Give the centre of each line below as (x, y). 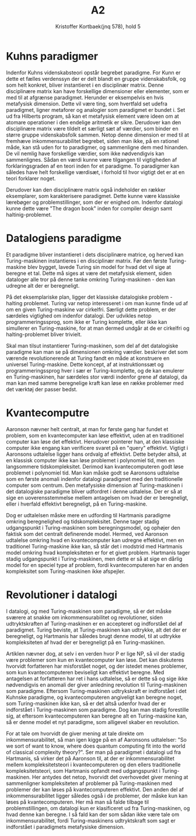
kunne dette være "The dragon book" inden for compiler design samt (89, 208)
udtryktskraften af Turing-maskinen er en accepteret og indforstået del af (94, 623)
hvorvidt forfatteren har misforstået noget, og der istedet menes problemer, (97, 666)
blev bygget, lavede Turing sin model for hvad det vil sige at (99, 267)
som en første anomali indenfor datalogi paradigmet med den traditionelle (94, 479)
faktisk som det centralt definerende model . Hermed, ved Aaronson (87, 534)
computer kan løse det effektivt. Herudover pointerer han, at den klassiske (95, 441)
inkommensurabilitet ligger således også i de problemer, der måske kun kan (97, 796)
